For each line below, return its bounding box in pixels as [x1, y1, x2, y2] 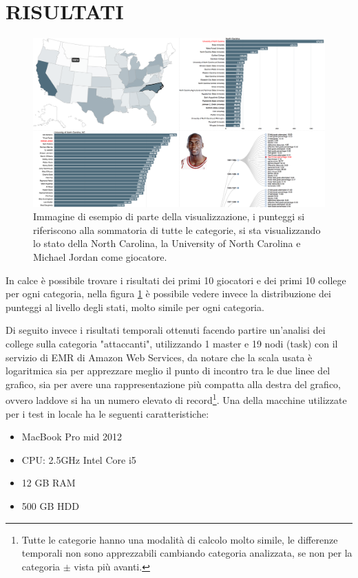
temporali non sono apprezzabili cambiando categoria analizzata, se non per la [21, 546, 352, 560]
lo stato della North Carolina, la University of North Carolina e [33, 236, 301, 250]
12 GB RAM [21, 475, 76, 490]
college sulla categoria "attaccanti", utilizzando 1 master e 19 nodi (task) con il [6, 336, 338, 350]
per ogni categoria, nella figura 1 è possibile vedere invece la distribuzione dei [6, 286, 331, 301]
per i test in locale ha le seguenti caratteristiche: [6, 406, 209, 420]
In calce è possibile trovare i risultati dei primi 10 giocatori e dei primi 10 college [6, 272, 346, 287]
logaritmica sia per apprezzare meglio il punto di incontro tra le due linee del [6, 363, 330, 378]
